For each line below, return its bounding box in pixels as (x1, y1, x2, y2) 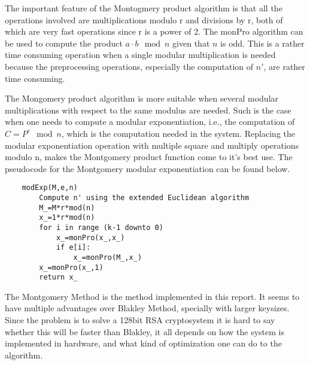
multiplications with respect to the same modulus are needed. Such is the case (5, 103, 291, 116)
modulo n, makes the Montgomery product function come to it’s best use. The (5, 151, 293, 163)
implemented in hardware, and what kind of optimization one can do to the (5, 337, 282, 349)
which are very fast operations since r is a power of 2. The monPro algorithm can (5, 25, 303, 38)
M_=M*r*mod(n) (39, 203, 95, 212)
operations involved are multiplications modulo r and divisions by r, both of (5, 13, 283, 26)
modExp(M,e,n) (22, 183, 78, 192)
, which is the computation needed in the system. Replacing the (61, 127, 296, 139)
